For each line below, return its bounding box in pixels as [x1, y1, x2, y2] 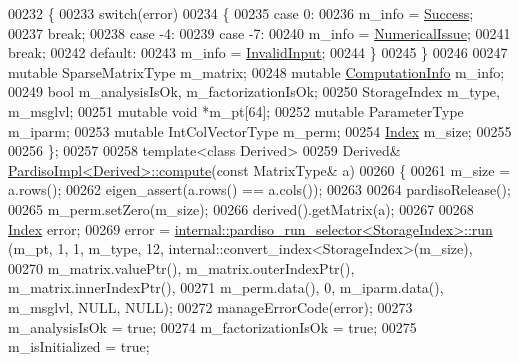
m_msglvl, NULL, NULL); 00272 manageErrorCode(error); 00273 [8, 296, 413, 317]
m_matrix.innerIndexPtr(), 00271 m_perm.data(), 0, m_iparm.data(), [8, 277, 444, 298]
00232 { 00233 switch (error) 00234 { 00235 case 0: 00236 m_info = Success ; [8, 3, 474, 23]
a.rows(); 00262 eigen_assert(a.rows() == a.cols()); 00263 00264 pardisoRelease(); [8, 179, 511, 200]
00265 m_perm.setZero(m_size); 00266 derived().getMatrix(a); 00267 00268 [8, 198, 474, 219]
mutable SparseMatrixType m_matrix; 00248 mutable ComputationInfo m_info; [8, 61, 505, 82]
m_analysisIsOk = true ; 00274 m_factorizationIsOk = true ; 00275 [8, 316, 417, 337]
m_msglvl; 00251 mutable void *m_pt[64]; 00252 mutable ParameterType [8, 100, 464, 121]
